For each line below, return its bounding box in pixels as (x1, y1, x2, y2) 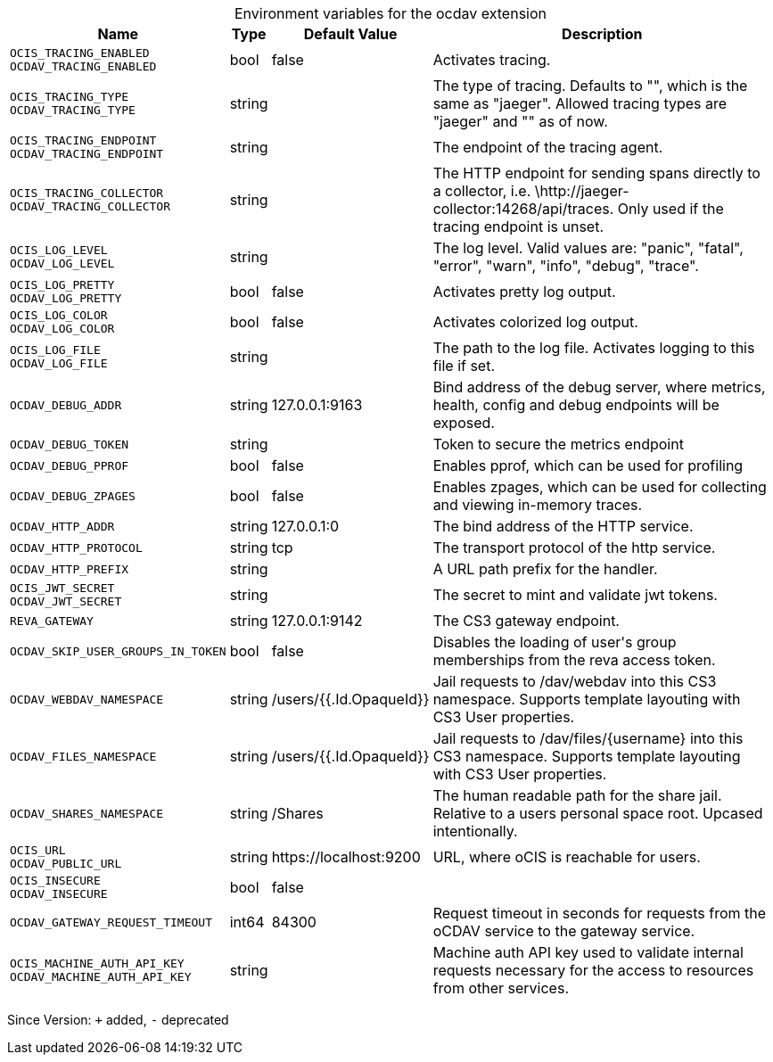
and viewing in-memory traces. (432, 496, 643, 514)
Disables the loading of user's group (432, 633, 677, 651)
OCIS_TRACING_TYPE (10, 90, 129, 103)
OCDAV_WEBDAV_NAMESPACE (10, 692, 164, 706)
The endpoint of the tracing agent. (432, 138, 663, 156)
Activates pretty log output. (432, 283, 616, 300)
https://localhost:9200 (271, 848, 421, 866)
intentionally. (432, 822, 518, 840)
